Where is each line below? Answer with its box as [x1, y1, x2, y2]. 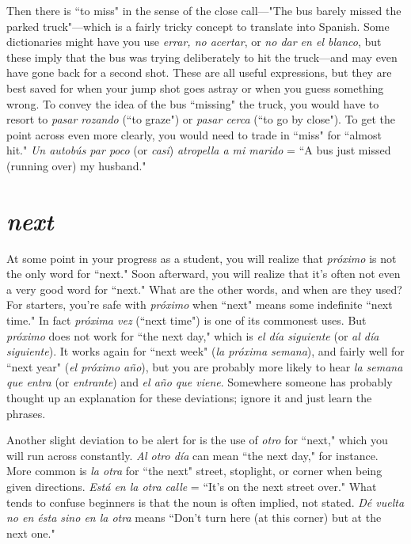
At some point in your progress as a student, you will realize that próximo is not [6, 249, 397, 266]
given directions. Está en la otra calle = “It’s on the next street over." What [6, 477, 377, 494]
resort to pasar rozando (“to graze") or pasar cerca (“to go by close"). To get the [6, 111, 396, 127]
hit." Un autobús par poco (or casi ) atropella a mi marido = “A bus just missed [6, 142, 391, 158]
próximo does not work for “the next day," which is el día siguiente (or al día [6, 327, 379, 344]
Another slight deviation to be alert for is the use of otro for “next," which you [6, 432, 388, 448]
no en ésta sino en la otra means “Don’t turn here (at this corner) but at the [6, 509, 382, 526]
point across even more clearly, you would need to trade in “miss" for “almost [6, 126, 382, 143]
